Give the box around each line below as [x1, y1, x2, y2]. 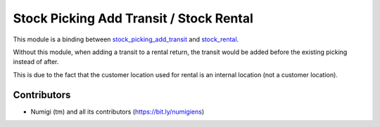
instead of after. [13, 58, 59, 66]
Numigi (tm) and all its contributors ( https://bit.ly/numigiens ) [30, 107, 205, 116]
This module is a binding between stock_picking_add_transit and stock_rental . [13, 35, 239, 44]
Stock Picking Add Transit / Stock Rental [13, 11, 253, 26]
